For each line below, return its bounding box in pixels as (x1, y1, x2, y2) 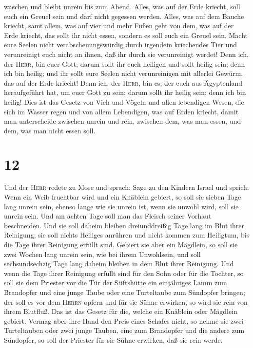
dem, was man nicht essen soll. (4, 125, 96, 135)
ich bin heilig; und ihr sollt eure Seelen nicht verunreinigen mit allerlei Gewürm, (4, 68, 243, 78)
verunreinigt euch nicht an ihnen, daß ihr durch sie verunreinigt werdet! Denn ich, (4, 49, 249, 59)
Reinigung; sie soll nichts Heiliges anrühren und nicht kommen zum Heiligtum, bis (4, 230, 250, 240)
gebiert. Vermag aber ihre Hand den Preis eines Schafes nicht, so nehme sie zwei (4, 315, 244, 326)
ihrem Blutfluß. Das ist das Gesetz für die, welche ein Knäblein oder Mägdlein (4, 306, 237, 316)
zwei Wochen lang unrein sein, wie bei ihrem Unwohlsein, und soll (4, 249, 201, 259)
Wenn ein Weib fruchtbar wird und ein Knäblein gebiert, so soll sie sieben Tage (4, 192, 241, 202)
